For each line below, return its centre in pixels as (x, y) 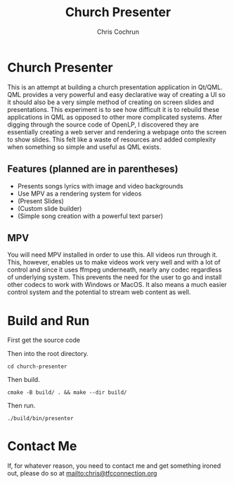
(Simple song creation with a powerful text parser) (90, 216)
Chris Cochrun (118, 32)
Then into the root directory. (48, 354)
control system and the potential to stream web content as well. (99, 292)
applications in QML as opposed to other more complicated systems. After (115, 117)
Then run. (21, 406)
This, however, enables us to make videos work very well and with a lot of (114, 262)
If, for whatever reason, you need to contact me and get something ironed (114, 466)
